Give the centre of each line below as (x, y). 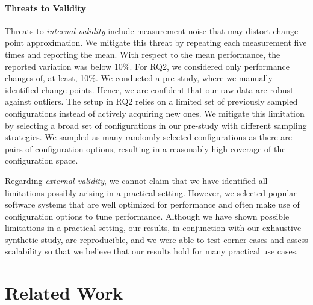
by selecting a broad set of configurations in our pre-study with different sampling (156, 125)
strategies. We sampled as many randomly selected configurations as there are (149, 137)
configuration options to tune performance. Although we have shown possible (147, 216)
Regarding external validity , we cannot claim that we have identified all (136, 180)
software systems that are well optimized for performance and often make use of (152, 204)
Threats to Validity (45, 8)
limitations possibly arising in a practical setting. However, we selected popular (151, 192)
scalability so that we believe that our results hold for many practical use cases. (152, 251)
